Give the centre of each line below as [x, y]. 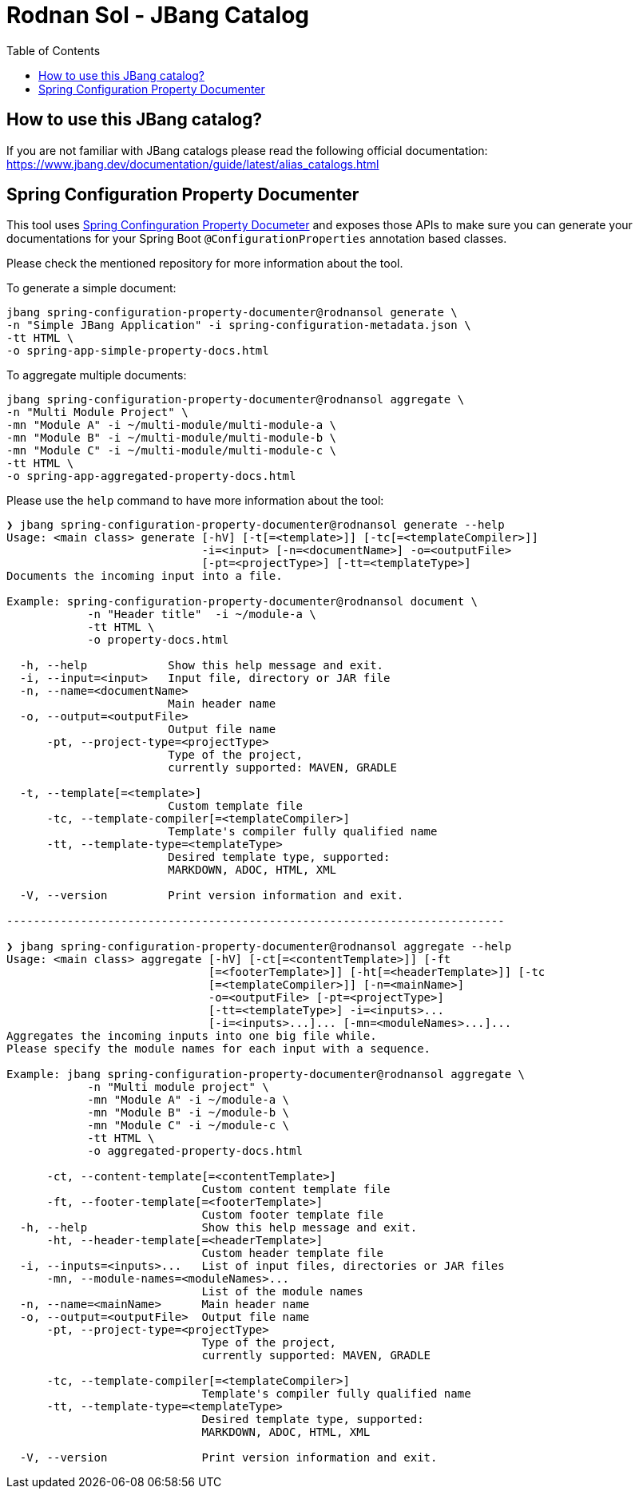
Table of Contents [54, 50]
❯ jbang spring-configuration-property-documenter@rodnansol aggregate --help [259, 947]
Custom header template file [293, 1253]
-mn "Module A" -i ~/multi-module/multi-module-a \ [172, 425]
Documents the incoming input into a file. [145, 576]
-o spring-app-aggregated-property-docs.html [151, 476]
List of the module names [282, 1292]
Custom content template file [296, 1190]
